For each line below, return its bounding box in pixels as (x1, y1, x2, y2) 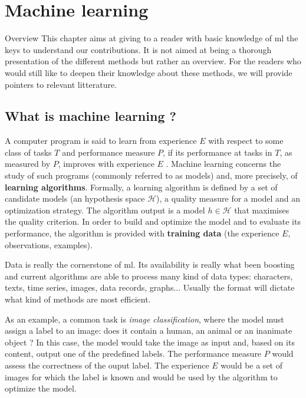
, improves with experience (58, 157, 154, 170)
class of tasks (5, 146, 52, 158)
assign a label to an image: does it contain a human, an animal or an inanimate (5, 324, 292, 337)
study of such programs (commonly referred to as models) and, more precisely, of (5, 169, 298, 182)
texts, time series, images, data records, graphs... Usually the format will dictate (5, 281, 295, 294)
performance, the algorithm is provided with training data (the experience (5, 227, 279, 239)
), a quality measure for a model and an (156, 192, 301, 205)
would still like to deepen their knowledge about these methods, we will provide (5, 66, 292, 78)
